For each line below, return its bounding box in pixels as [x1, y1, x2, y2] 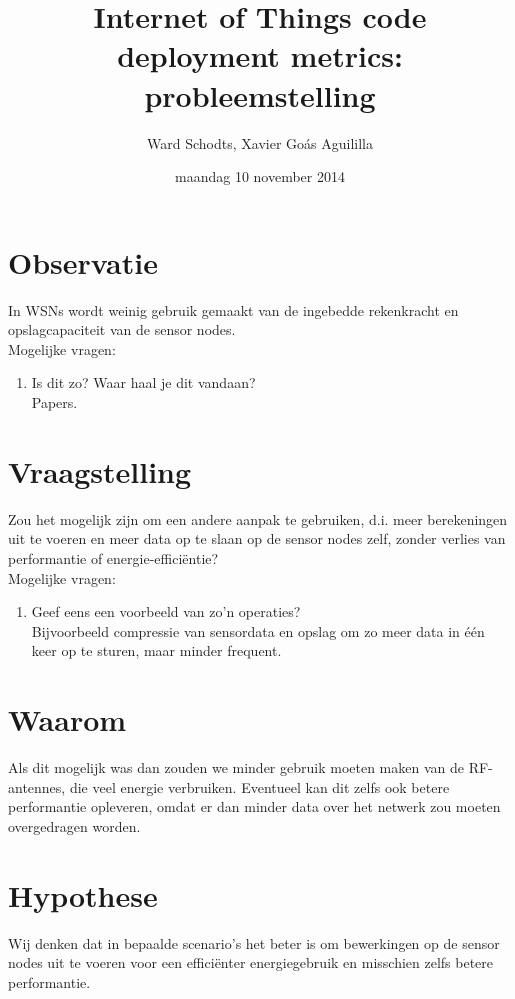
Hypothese [8, 874, 158, 915]
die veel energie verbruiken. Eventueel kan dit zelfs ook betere [69, 776, 450, 797]
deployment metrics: [117, 35, 403, 76]
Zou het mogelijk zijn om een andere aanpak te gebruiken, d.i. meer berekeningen [8, 508, 508, 529]
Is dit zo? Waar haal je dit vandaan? [31, 372, 256, 393]
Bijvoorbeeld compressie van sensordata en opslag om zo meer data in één [31, 620, 485, 641]
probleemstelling [144, 74, 376, 115]
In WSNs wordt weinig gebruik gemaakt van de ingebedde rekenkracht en [8, 299, 459, 320]
